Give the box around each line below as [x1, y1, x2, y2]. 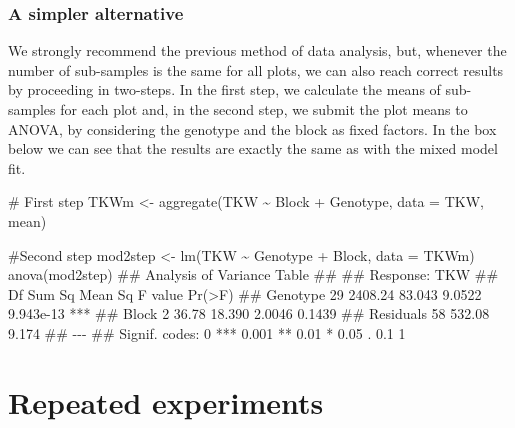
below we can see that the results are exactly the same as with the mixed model [8, 138, 498, 159]
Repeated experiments [8, 381, 324, 422]
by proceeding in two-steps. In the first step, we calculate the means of [8, 79, 441, 100]
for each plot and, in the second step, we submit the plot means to [60, 99, 468, 119]
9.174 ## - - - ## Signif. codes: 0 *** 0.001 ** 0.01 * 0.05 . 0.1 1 [8, 322, 406, 343]
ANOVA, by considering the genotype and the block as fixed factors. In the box [8, 118, 497, 139]
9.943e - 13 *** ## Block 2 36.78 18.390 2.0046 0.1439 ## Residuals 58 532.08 [8, 303, 490, 324]
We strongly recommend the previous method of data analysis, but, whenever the [8, 40, 507, 61]
